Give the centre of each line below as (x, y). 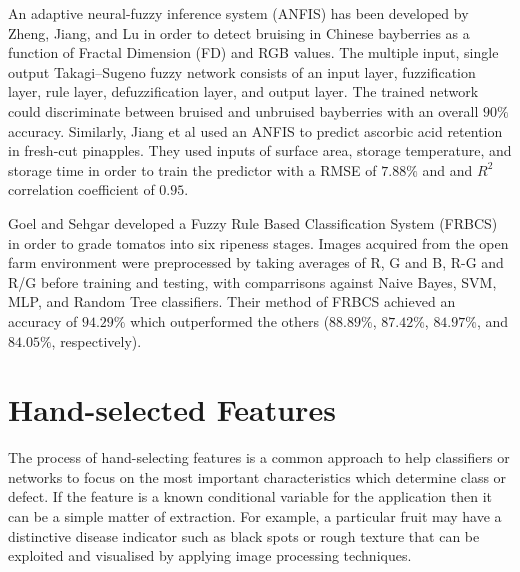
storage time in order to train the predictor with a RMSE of (192, 169)
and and (447, 169)
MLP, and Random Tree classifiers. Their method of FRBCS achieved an (232, 301)
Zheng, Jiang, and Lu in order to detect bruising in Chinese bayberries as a (239, 32)
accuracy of (43, 320)
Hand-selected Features (172, 409)
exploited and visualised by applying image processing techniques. (210, 555)
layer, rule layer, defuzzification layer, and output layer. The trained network (243, 91)
